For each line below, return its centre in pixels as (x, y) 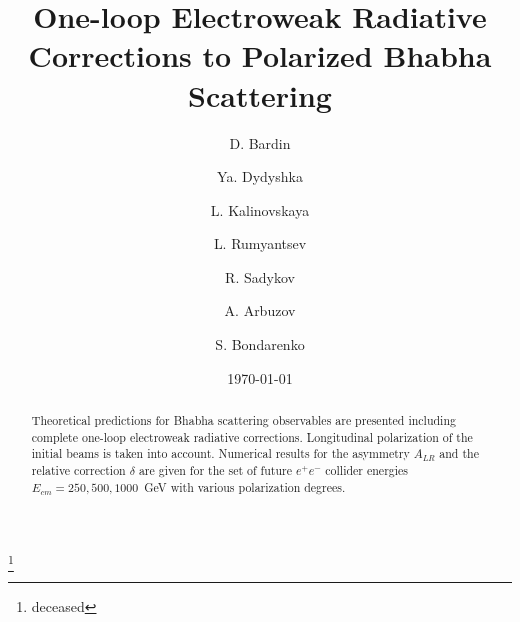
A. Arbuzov (260, 310)
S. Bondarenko (260, 344)
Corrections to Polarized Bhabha (260, 55)
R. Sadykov (260, 276)
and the (459, 453)
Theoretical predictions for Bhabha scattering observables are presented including (243, 420)
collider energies (367, 470)
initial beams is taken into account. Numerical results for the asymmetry (220, 453)
